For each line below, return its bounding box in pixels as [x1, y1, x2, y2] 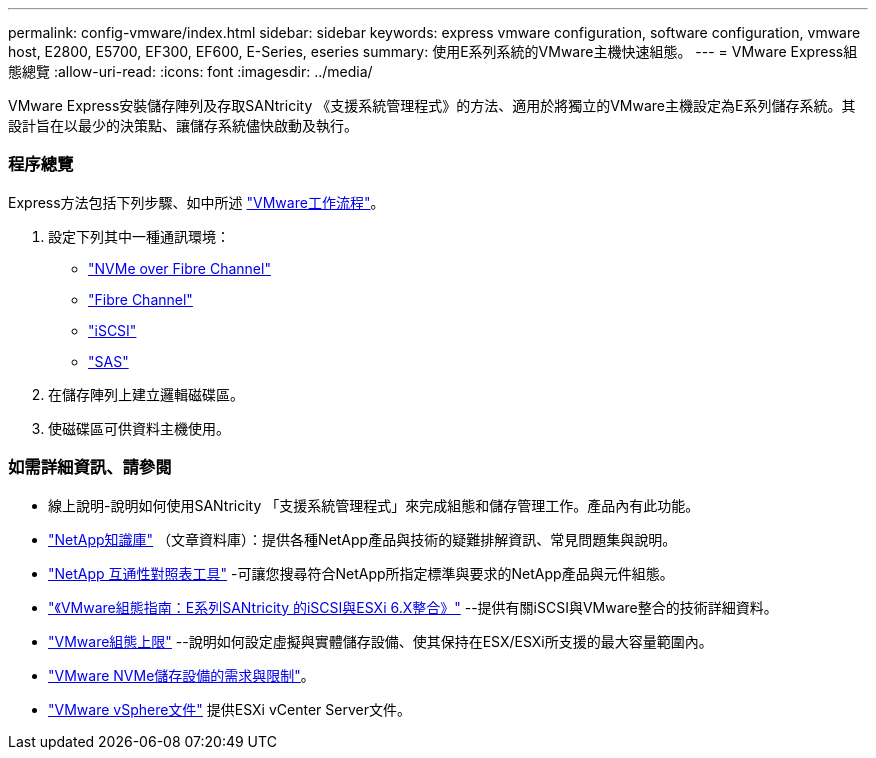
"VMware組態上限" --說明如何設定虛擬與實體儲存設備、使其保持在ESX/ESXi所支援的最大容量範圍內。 [48, 632, 713, 650]
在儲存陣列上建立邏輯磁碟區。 [48, 385, 244, 403]
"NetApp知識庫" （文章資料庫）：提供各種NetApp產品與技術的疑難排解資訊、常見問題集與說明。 [48, 530, 677, 548]
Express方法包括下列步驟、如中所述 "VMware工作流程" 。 [8, 193, 385, 211]
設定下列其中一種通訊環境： [48, 227, 230, 245]
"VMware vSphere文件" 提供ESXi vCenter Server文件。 [48, 700, 411, 718]
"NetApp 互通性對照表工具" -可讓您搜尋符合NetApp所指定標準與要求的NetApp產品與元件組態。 [48, 564, 674, 582]
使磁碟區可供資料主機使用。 [48, 419, 230, 437]
